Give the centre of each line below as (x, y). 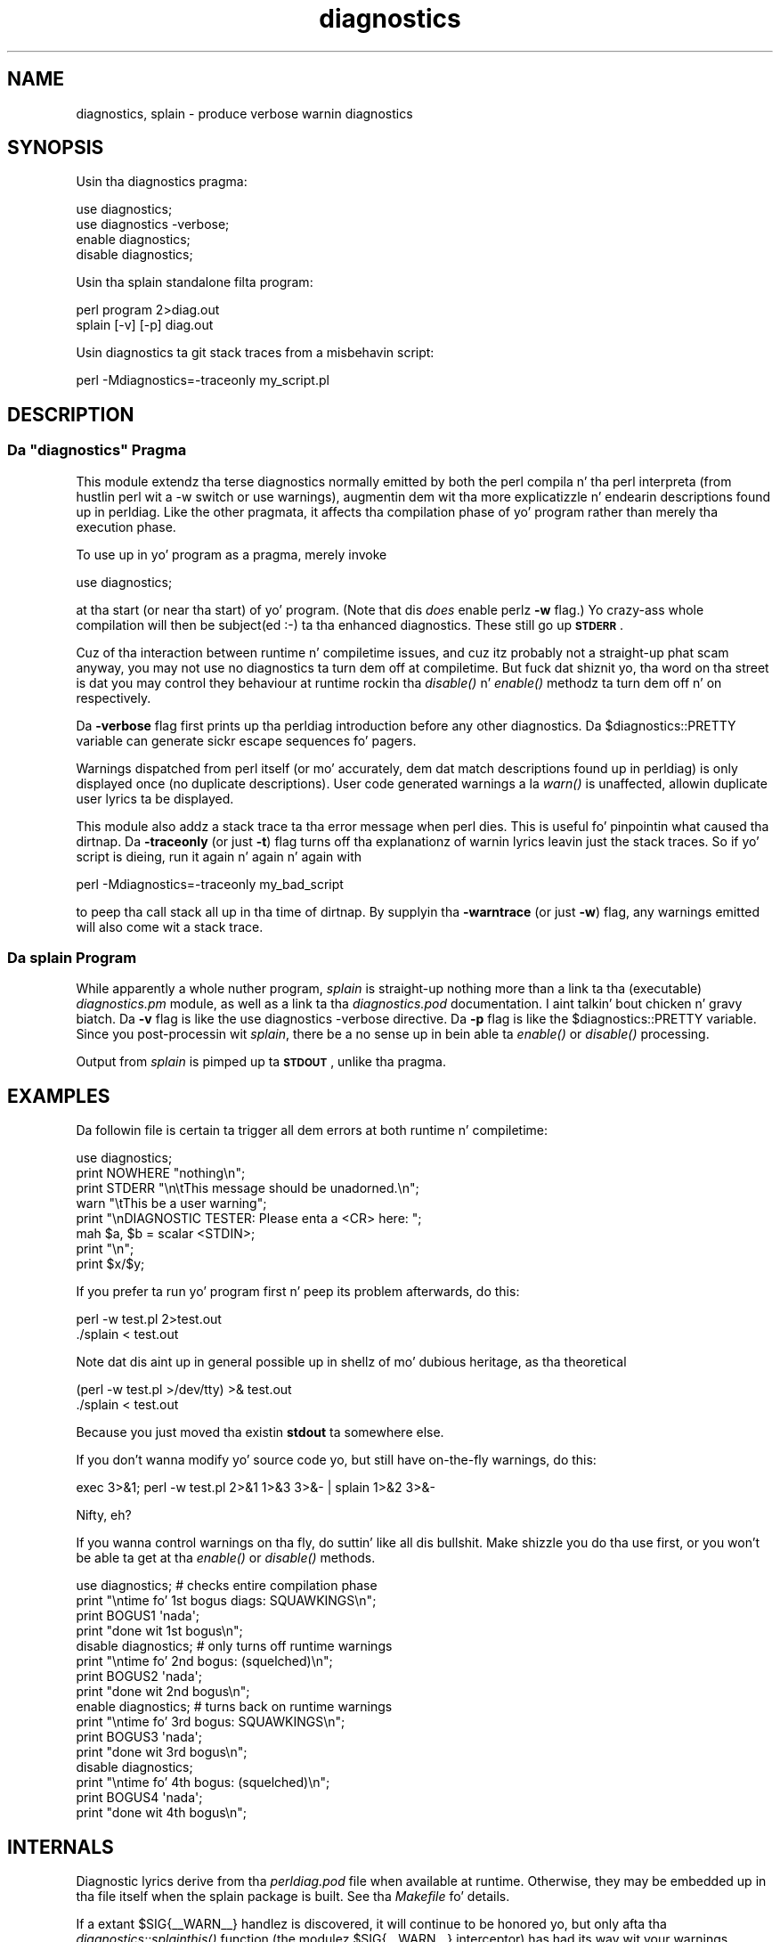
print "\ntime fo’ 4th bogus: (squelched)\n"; (203, 1783)
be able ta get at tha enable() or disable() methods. (226, 1558)
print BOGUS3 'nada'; (139, 1737)
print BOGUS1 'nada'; (138, 1616)
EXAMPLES (59, 1096)
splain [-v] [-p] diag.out (145, 325)
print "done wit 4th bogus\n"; (162, 1813)
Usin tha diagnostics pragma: (162, 182)
